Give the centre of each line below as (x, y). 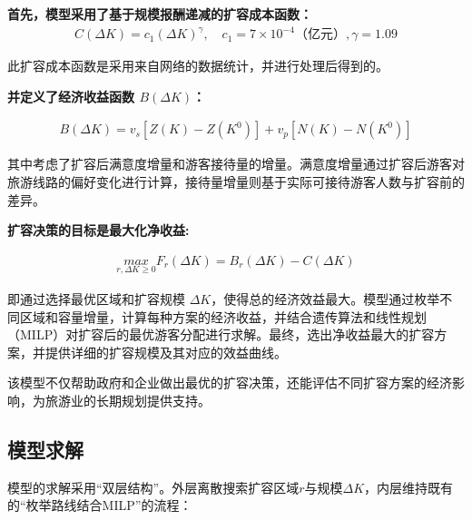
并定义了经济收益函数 (71, 96)
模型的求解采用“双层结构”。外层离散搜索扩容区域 (153, 487)
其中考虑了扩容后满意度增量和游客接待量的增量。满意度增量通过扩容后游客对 (236, 164)
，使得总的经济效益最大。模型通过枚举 (325, 298)
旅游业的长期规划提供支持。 (128, 400)
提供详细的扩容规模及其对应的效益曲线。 (166, 352)
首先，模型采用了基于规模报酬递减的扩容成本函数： (160, 14)
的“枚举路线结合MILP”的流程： (100, 505)
